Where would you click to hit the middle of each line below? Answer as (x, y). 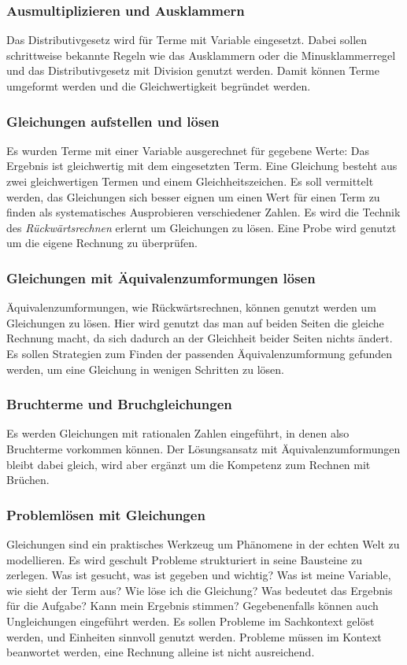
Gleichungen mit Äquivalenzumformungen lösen (161, 277)
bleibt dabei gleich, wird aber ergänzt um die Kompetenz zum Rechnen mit (189, 464)
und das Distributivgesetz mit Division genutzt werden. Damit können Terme (193, 70)
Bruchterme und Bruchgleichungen (119, 404)
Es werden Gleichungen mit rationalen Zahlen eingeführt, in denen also (178, 433)
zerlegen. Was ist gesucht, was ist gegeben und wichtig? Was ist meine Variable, (199, 575)
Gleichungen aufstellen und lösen (113, 121)
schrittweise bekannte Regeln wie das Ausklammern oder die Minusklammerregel (201, 55)
